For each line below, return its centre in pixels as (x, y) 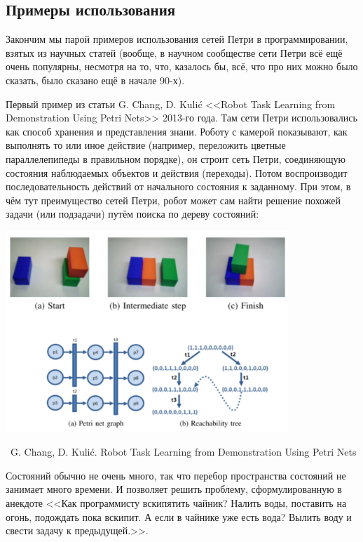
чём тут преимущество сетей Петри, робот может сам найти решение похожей (173, 200)
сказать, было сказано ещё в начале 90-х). (95, 80)
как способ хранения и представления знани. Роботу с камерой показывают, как (177, 131)
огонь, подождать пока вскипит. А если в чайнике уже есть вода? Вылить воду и (179, 516)
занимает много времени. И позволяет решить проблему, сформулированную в (174, 489)
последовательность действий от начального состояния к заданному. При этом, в (178, 186)
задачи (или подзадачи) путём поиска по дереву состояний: (132, 214)
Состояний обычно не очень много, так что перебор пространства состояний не (176, 475)
